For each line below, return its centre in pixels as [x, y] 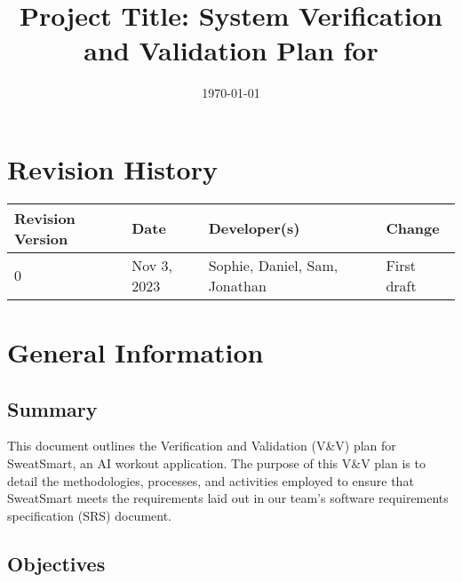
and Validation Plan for [231, 50]
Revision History [112, 168]
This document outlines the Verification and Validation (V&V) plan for [202, 446]
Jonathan [237, 285]
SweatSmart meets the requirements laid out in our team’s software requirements [228, 498]
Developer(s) [254, 228]
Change [413, 228]
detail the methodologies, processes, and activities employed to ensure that [211, 480]
